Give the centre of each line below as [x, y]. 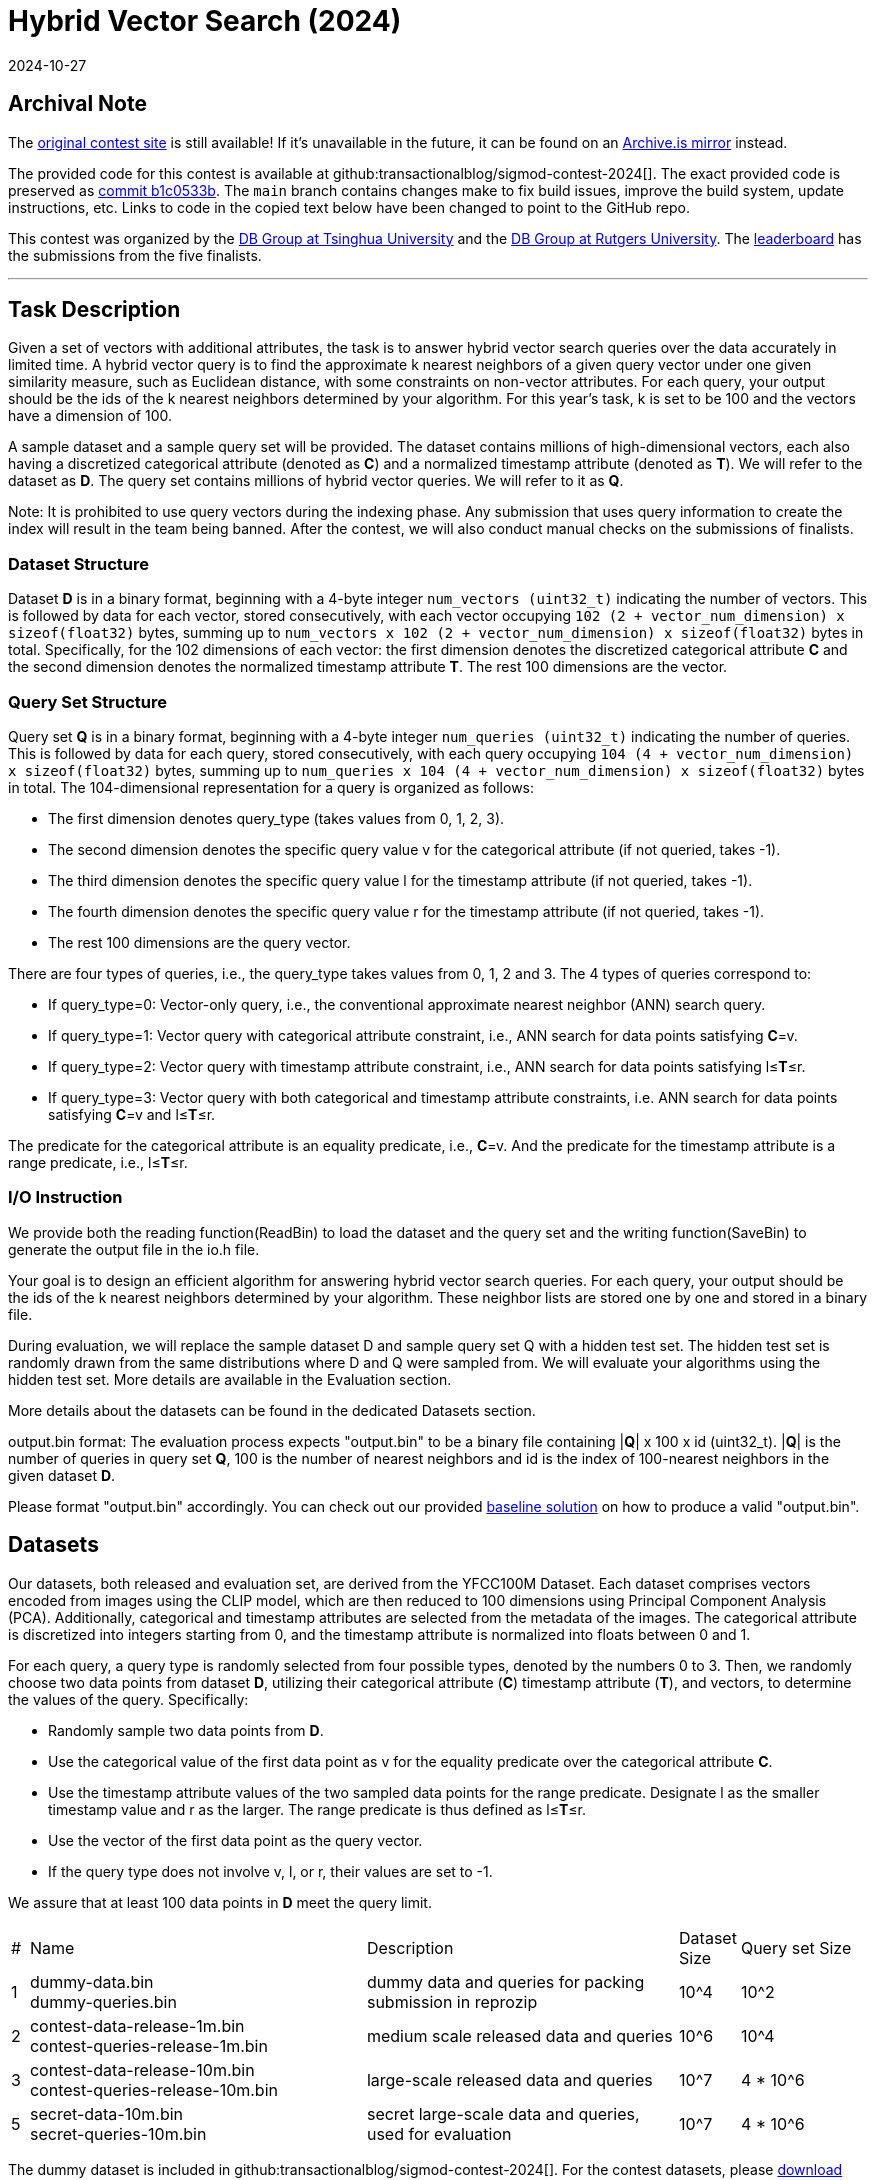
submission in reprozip [452, 2001]
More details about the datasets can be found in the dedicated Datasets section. [272, 1410]
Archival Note [77, 104]
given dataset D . [62, 1475]
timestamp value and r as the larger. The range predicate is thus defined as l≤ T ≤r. [317, 1809]
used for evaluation [439, 2133]
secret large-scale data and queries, [503, 2113]
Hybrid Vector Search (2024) [205, 21]
